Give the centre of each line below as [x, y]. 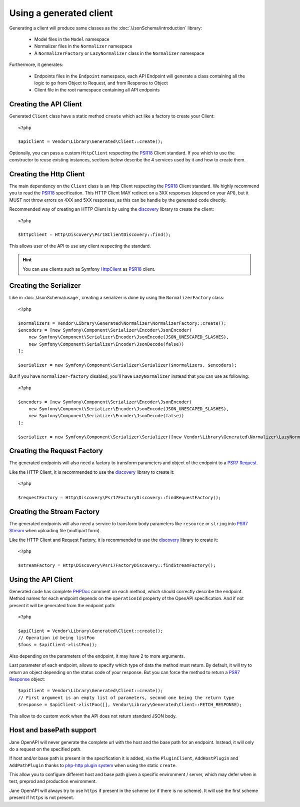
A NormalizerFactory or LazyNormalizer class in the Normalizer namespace [119, 53]
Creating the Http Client [47, 174]
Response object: [27, 679]
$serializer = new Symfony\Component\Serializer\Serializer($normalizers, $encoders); [127, 365]
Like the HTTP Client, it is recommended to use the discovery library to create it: [92, 472]
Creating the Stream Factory [54, 511]
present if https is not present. [42, 798]
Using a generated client [61, 13]
